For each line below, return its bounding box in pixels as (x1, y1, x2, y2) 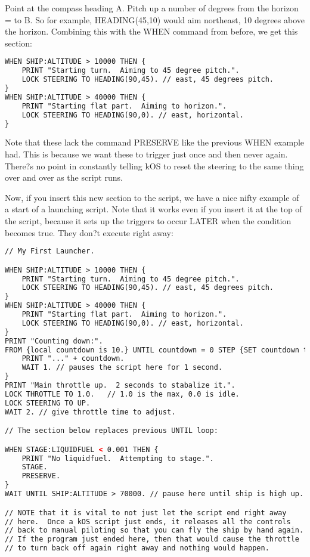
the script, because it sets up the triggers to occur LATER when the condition (5, 214, 292, 227)
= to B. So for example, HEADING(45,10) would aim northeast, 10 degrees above (5, 13, 305, 26)
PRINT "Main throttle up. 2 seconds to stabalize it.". (5, 381, 235, 390)
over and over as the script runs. (5, 171, 123, 184)
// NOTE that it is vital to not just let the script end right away (5, 508, 287, 517)
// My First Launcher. (5, 247, 95, 256)
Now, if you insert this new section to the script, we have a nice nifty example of (5, 191, 299, 203)
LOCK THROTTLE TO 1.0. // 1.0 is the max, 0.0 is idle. (5, 389, 240, 398)
